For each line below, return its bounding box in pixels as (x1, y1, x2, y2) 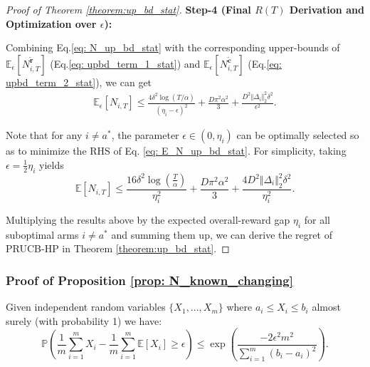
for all (304, 212, 331, 227)
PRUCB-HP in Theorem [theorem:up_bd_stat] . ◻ (6, 241, 230, 256)
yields (39, 157, 64, 172)
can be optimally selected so (236, 128, 359, 143)
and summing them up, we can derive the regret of (111, 227, 332, 242)
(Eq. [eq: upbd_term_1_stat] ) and (50, 56, 201, 71)
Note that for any (6, 128, 83, 143)
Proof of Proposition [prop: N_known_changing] (6, 271, 293, 289)
